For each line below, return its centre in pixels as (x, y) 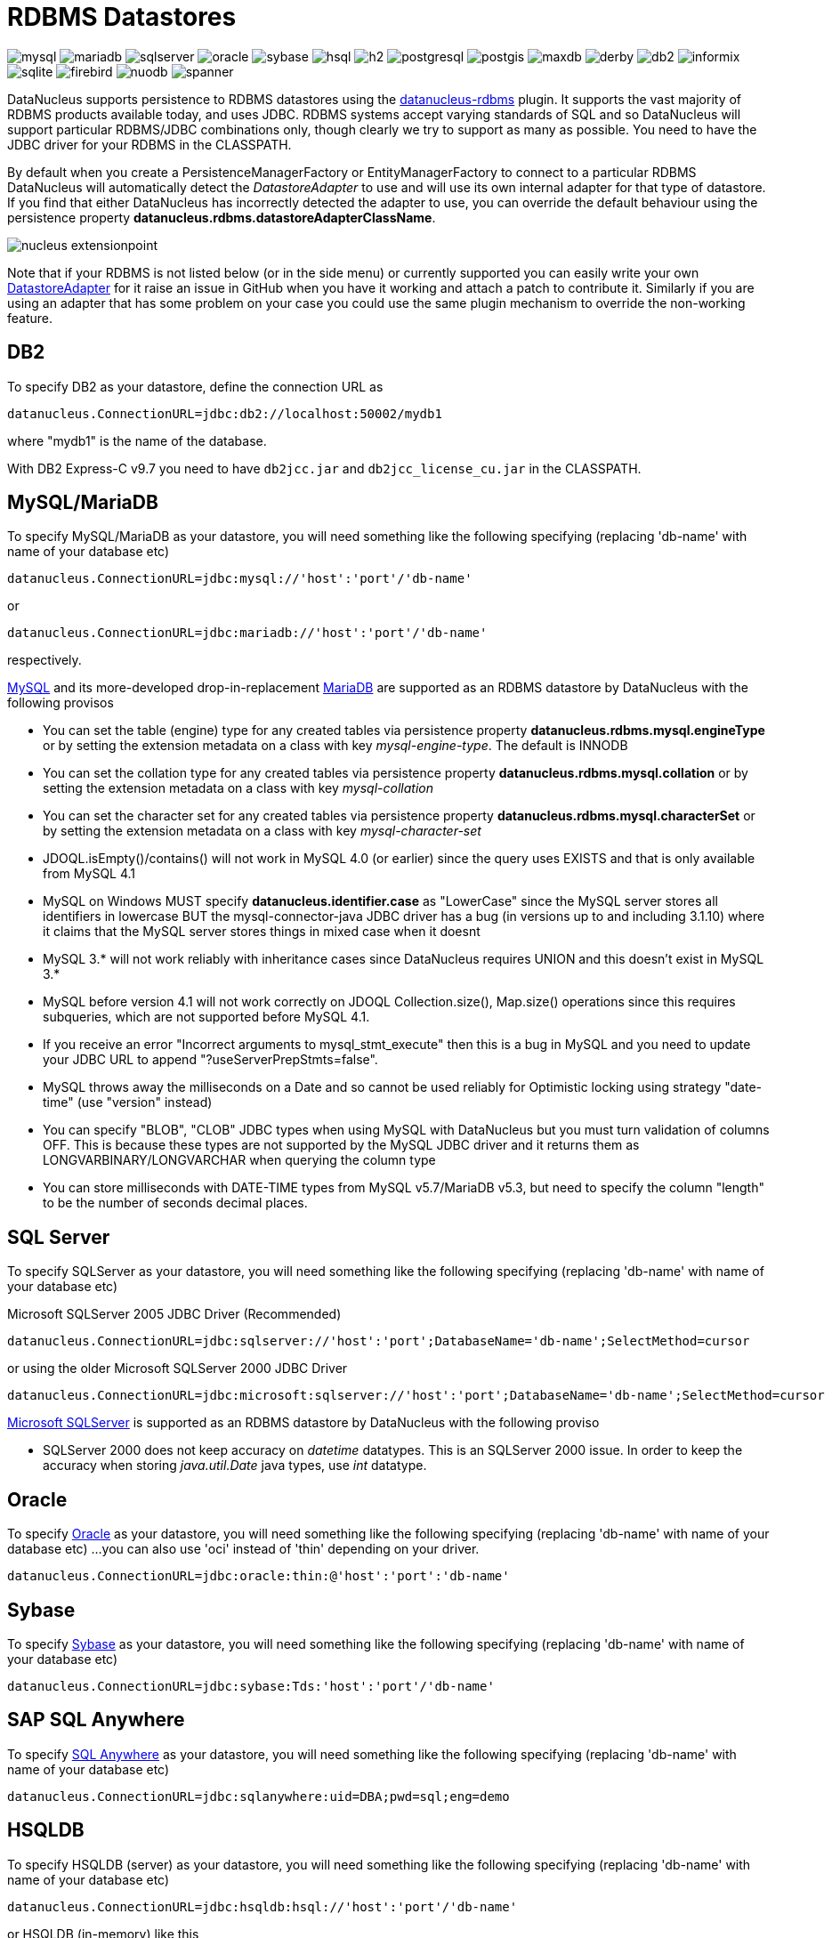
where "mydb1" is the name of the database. (137, 440)
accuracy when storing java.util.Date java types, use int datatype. (235, 1466)
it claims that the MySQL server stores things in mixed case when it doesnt (262, 932)
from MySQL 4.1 (89, 874)
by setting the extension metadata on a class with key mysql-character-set (262, 831)
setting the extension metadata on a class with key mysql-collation (238, 788)
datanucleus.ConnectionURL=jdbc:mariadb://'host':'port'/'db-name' (247, 633)
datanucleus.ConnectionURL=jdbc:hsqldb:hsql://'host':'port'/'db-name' (263, 1906)
